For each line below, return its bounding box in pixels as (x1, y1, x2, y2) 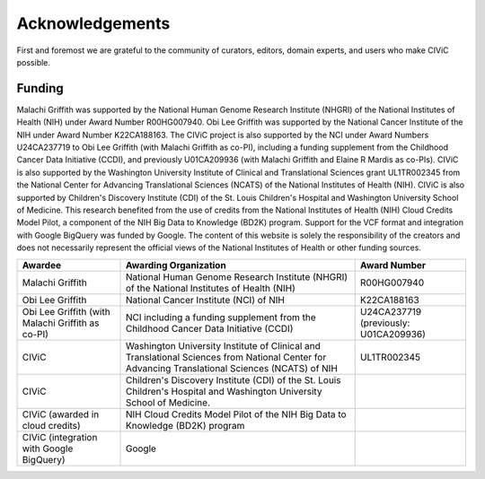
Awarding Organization (125, 258, 226, 271)
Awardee (22, 258, 62, 271)
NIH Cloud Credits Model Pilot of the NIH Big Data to (125, 408, 347, 421)
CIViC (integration (22, 431, 98, 443)
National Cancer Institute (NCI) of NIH (125, 293, 285, 306)
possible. (16, 57, 51, 67)
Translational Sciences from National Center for (125, 351, 327, 363)
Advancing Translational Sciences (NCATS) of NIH (125, 361, 339, 374)
